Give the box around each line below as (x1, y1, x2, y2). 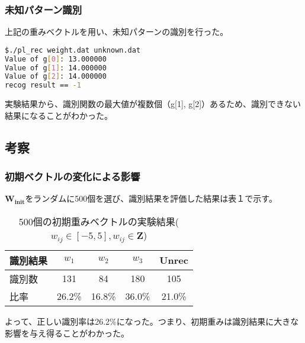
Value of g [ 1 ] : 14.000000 (5, 63, 107, 72)
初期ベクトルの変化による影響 (5, 169, 140, 184)
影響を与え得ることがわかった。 (5, 326, 129, 339)
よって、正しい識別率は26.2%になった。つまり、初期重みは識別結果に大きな (5, 315, 299, 327)
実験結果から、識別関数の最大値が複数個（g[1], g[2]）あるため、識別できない (5, 98, 301, 110)
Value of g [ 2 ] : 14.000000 (5, 72, 107, 81)
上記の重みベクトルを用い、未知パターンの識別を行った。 (5, 25, 229, 38)
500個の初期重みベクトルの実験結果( (18, 214, 179, 228)
